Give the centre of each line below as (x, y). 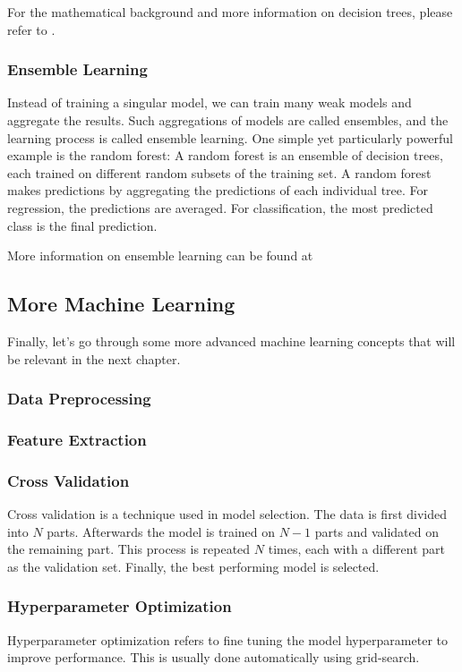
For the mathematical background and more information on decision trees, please (230, 12)
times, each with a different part (357, 549)
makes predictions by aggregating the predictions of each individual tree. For (218, 190)
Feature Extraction (77, 439)
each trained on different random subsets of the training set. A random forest (219, 172)
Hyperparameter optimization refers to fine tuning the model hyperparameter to (227, 639)
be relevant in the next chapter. (94, 358)
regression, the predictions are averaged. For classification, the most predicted (220, 207)
